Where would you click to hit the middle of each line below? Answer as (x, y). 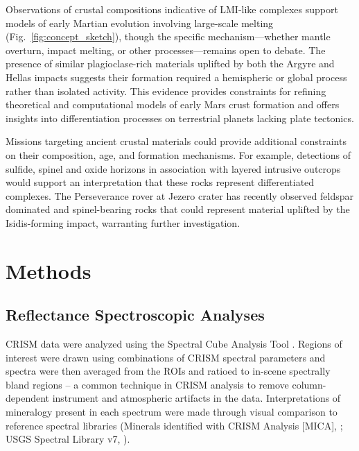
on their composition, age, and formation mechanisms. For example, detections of (178, 154)
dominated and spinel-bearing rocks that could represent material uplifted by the (178, 209)
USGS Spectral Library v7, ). (68, 439)
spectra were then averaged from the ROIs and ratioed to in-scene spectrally (168, 371)
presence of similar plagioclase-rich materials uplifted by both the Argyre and (170, 63)
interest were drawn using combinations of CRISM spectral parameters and (166, 357)
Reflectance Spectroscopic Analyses (135, 315)
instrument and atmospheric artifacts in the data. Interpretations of (196, 398)
